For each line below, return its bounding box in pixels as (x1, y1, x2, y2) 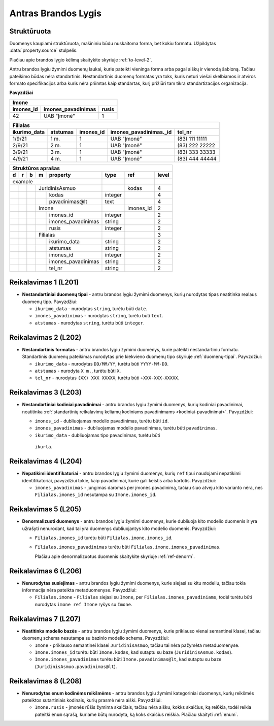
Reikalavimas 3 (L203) (9, 388, 82, 397)
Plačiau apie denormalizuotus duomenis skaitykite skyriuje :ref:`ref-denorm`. (35, 553, 195, 559)
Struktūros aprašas (12, 164, 60, 172)
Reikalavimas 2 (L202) (9, 333, 82, 342)
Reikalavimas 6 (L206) (9, 567, 82, 575)
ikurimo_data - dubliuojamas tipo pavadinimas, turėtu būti (35, 432, 160, 438)
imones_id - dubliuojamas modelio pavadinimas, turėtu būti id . (35, 418, 169, 424)
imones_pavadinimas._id (110, 128, 172, 136)
